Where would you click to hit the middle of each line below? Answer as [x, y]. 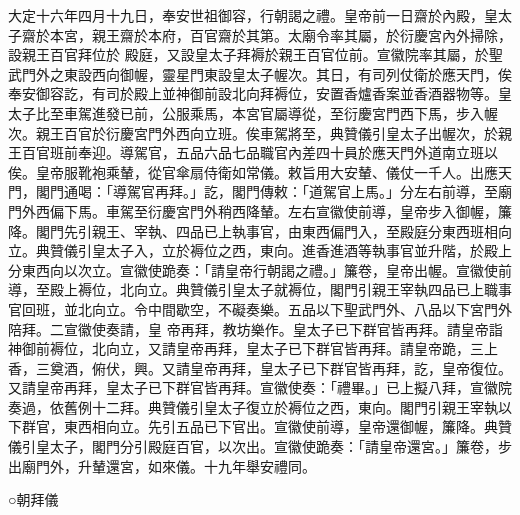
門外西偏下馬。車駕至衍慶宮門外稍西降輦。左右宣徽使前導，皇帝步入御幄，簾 [260, 210]
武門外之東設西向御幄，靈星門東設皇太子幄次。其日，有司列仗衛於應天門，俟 [260, 73]
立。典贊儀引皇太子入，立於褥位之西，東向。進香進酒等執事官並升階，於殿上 [260, 250]
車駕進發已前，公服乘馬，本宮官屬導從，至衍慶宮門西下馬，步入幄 [280, 112]
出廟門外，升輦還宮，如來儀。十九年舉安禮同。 [162, 465]
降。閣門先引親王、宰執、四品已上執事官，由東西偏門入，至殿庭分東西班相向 [260, 230]
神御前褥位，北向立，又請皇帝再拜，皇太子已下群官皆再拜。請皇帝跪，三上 [253, 348]
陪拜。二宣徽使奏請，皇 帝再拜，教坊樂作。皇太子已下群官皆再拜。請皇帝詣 [255, 328]
